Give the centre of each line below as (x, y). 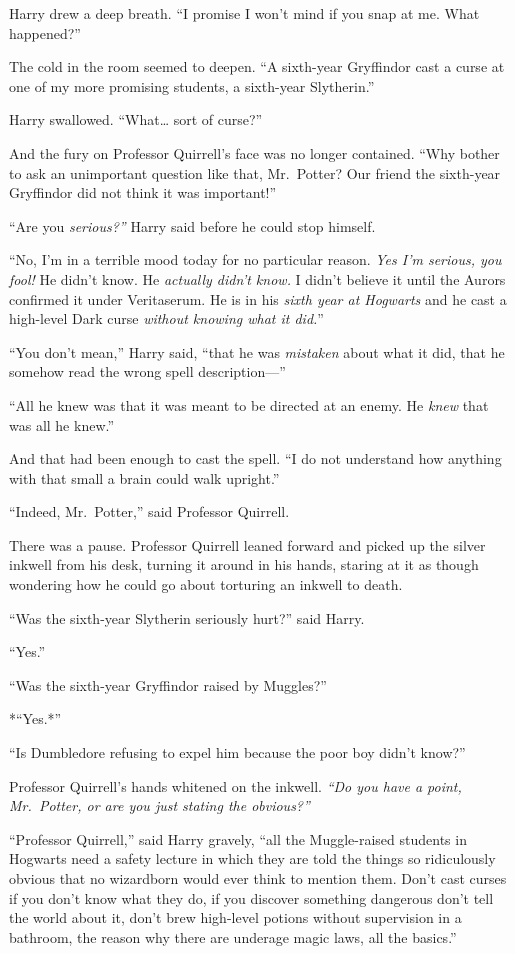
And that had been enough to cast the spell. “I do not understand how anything (255, 458)
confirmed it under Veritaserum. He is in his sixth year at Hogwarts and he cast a (258, 298)
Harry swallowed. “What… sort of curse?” (136, 119)
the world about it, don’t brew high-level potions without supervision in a (235, 917)
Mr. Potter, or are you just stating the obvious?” (159, 805)
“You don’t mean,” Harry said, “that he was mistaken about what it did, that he (257, 351)
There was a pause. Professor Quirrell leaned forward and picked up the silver (247, 544)
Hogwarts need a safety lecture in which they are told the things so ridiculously (252, 858)
